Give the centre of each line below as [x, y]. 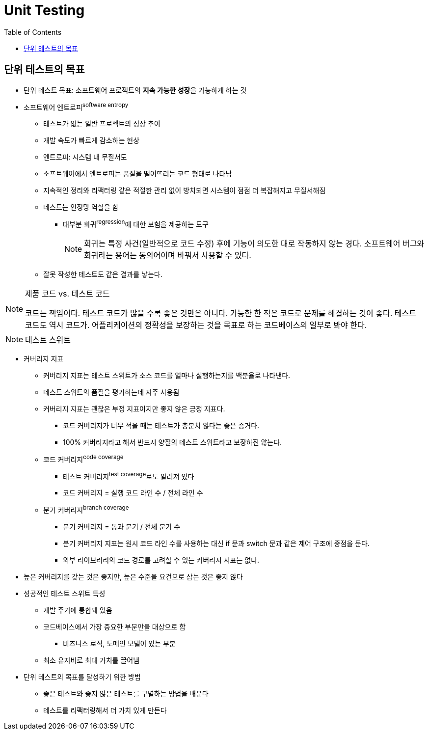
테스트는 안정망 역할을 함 [81, 207]
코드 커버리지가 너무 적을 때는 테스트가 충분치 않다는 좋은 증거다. [161, 425]
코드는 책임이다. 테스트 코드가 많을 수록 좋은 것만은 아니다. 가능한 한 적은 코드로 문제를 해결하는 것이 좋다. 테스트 [221, 313]
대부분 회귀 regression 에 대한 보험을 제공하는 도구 [136, 223]
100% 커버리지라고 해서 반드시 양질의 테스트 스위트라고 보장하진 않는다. [173, 442]
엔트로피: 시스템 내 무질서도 [85, 157]
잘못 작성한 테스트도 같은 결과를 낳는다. [103, 274]
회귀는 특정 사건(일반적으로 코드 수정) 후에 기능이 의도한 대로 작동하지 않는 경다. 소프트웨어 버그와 [254, 243]
